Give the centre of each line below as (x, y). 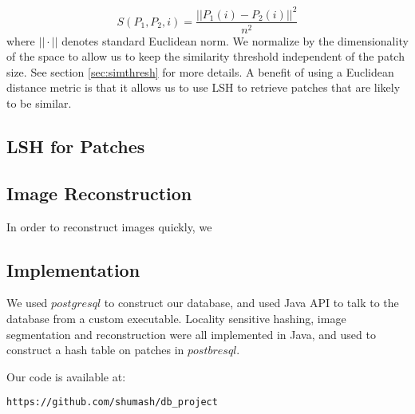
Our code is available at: (66, 376)
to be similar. (39, 103)
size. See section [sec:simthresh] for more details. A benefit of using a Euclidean (200, 71)
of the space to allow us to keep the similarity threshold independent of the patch (206, 56)
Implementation (73, 269)
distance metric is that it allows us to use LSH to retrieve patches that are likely (204, 87)
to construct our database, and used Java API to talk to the (251, 303)
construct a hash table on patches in (95, 350)
